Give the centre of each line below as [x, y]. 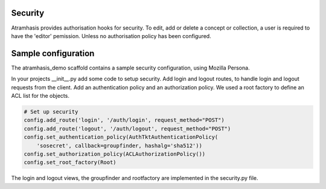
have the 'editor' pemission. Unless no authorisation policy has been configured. [111, 36]
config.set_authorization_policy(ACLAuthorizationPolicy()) [115, 154]
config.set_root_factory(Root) [70, 162]
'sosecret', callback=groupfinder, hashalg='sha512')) [119, 146]
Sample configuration [53, 53]
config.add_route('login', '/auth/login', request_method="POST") [124, 120]
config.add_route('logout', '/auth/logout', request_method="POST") [127, 129]
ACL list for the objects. [40, 95]
